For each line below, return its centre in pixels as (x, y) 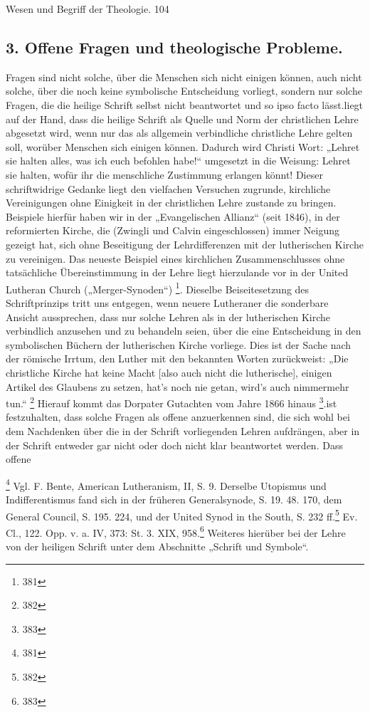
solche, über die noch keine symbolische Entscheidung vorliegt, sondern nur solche (184, 91)
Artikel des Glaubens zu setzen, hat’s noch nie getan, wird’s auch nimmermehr (178, 386)
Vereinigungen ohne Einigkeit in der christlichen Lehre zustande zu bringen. (171, 203)
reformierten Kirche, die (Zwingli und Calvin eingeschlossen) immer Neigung (173, 230)
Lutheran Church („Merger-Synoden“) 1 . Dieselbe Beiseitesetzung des (158, 288)
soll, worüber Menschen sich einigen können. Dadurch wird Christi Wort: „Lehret (183, 146)
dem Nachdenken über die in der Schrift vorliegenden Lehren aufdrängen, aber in (183, 430)
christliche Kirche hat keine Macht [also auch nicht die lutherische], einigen (169, 372)
